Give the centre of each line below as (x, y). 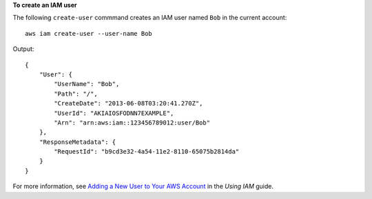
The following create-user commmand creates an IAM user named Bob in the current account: (150, 18)
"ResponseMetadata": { (77, 142)
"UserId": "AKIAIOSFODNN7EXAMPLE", (114, 113)
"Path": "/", (76, 94)
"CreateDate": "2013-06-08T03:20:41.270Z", (128, 104)
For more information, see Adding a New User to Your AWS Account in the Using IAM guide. (143, 187)
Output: (23, 49)
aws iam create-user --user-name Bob (89, 33)
